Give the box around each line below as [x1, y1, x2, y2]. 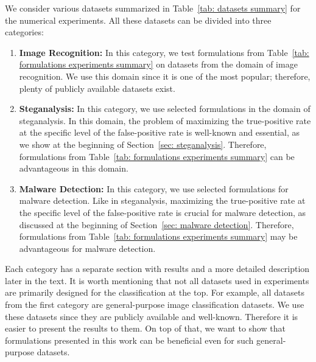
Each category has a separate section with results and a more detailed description [5, 262, 310, 275]
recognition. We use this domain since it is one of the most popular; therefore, [19, 69, 311, 82]
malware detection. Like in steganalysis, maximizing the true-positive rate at [19, 194, 306, 207]
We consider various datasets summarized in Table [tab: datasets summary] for [5, 2, 301, 14]
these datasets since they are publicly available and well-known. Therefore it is [5, 310, 298, 322]
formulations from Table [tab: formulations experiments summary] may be [19, 230, 298, 243]
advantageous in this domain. [19, 162, 128, 175]
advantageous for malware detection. [19, 242, 156, 254]
